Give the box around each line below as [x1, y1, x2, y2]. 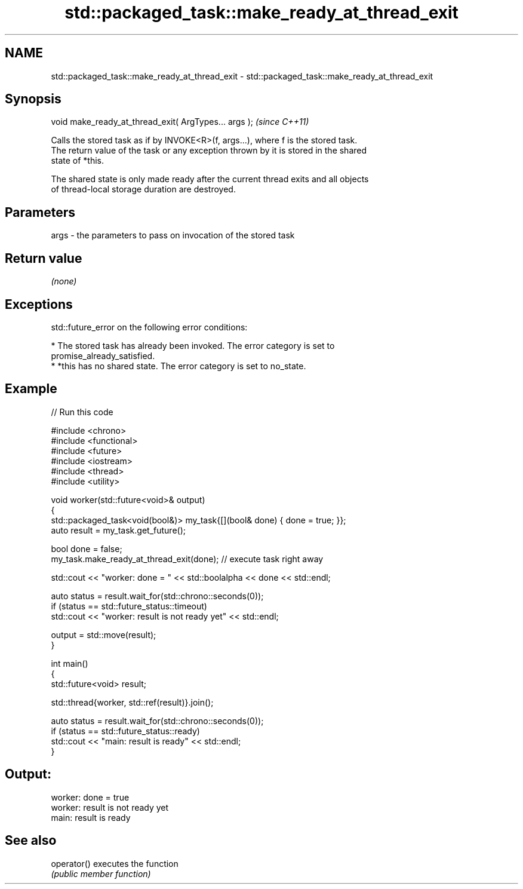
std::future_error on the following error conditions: [51, 321, 248, 332]
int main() [51, 658, 88, 669]
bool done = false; [51, 543, 122, 554]
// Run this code [51, 406, 113, 417]
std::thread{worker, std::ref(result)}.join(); [51, 697, 214, 707]
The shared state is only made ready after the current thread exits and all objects [51, 174, 369, 185]
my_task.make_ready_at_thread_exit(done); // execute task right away [51, 553, 324, 564]
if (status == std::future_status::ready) [51, 725, 200, 736]
